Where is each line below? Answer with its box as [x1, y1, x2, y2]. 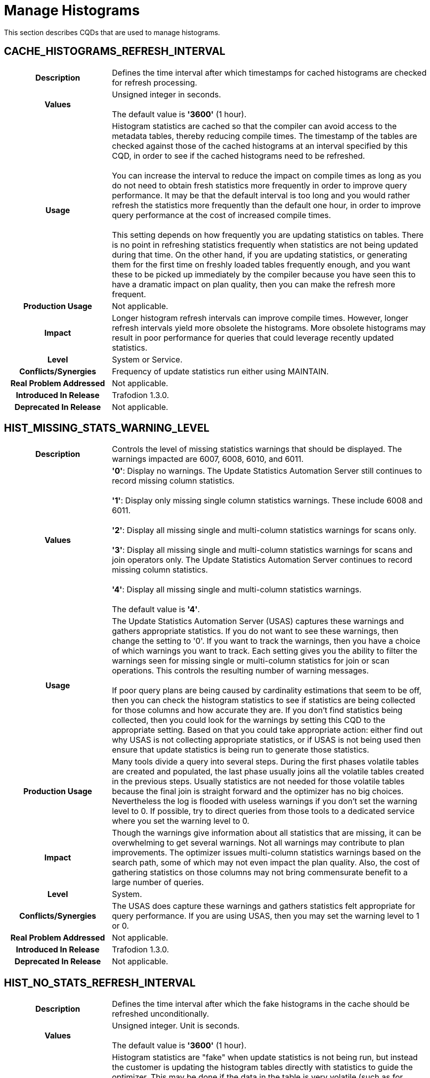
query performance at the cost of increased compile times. [112, 210, 331, 220]
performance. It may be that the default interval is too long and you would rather [112, 190, 410, 200]
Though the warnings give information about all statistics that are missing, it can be [112, 828, 422, 838]
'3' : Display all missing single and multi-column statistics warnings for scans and [112, 545, 413, 555]
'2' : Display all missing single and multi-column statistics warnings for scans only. [112, 525, 417, 536]
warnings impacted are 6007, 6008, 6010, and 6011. [112, 454, 304, 464]
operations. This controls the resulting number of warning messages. [112, 666, 369, 676]
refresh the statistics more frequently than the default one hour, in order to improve [112, 200, 421, 210]
